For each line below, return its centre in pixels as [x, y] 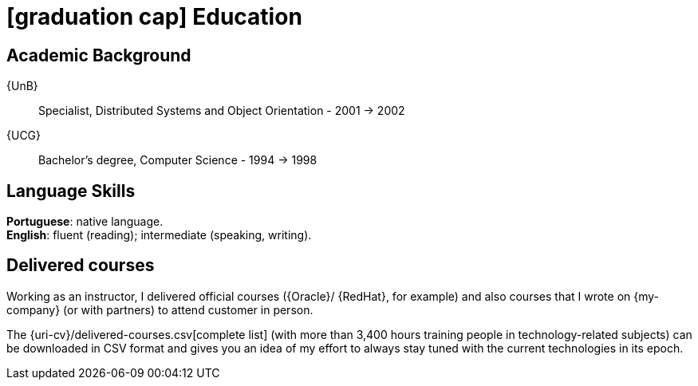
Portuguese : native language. [85, 222]
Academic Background [99, 55]
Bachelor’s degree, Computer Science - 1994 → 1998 [178, 160]
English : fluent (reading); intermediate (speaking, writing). [159, 235]
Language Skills [71, 191]
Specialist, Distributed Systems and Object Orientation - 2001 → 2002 [222, 111]
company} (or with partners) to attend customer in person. [160, 309]
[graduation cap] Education [154, 17]
